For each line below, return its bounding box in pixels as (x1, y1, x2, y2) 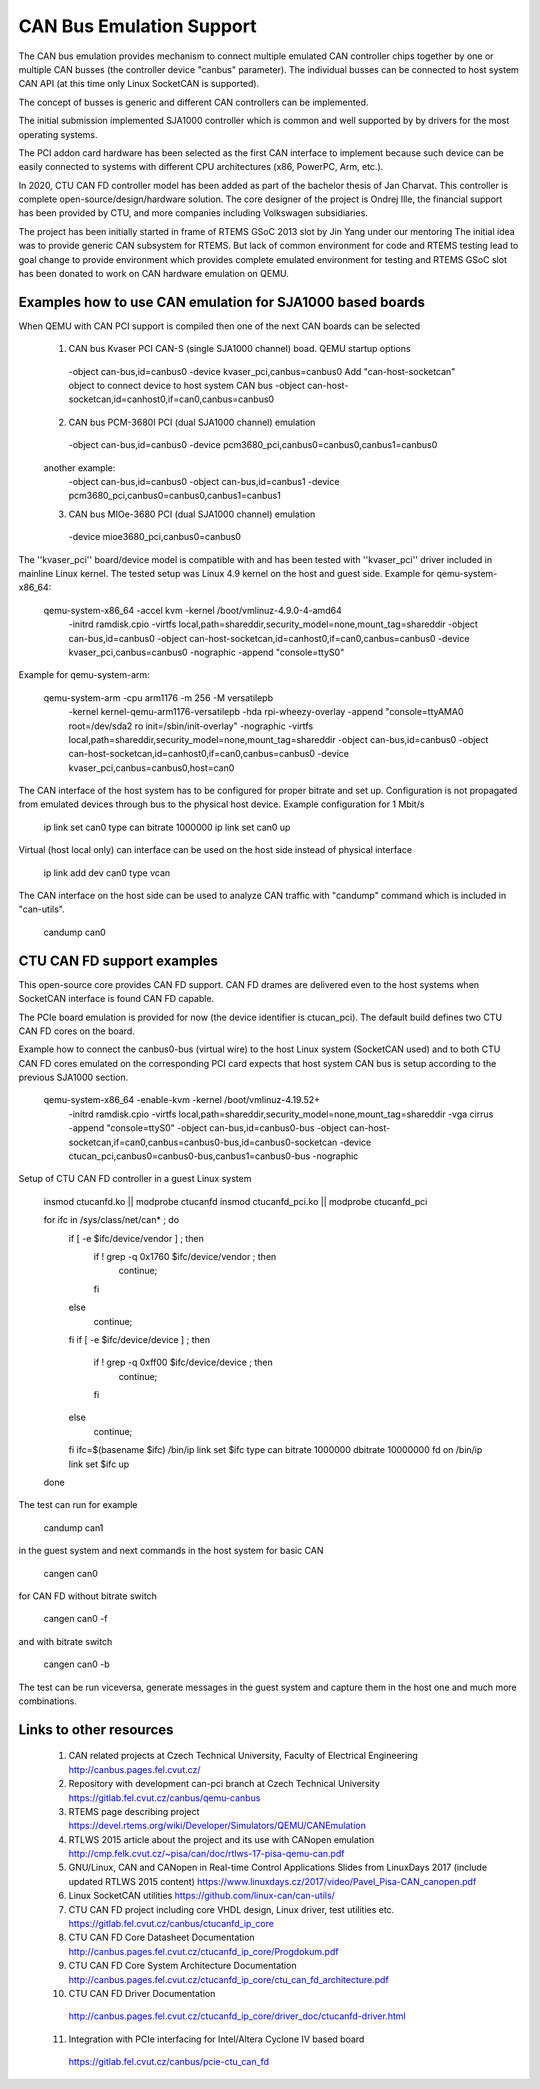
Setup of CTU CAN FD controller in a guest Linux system (18, 1173, 252, 1185)
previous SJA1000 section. (18, 1071, 129, 1084)
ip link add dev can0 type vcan (43, 866, 171, 879)
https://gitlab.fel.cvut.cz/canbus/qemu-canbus (68, 1791, 261, 1804)
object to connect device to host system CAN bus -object (68, 380, 305, 392)
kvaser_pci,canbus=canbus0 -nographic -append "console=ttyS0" (68, 646, 345, 658)
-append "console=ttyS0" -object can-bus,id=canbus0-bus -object (68, 1122, 347, 1134)
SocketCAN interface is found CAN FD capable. (18, 993, 215, 1005)
